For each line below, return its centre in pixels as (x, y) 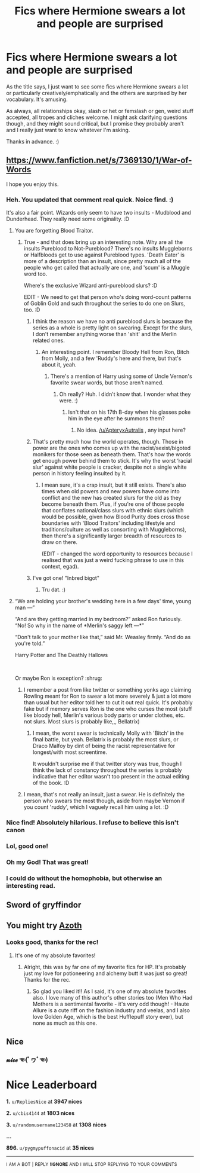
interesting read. (31, 885)
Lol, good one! (27, 846)
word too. (35, 274)
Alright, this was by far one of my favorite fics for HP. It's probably (105, 967)
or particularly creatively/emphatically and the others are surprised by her (97, 93)
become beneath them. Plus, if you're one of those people (113, 504)
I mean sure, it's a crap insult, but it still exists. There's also (114, 485)
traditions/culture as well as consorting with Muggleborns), (114, 530)
